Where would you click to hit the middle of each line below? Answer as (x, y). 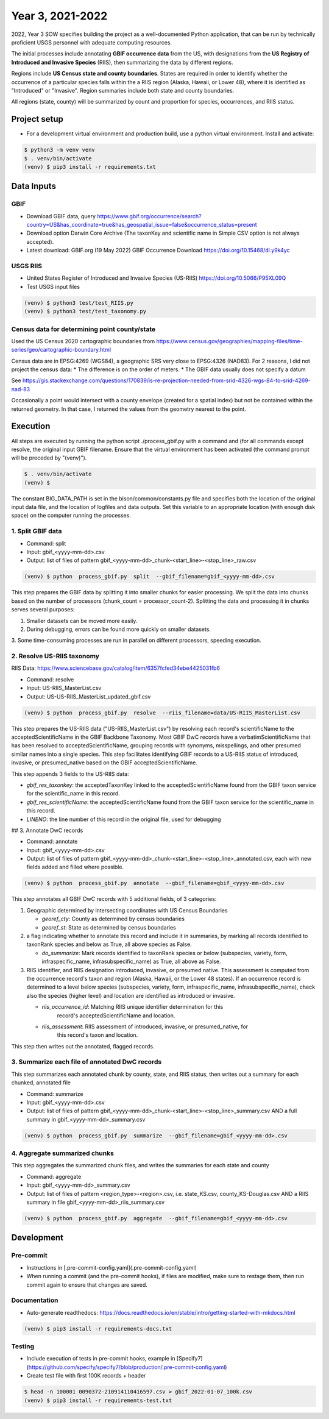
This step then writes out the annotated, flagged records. (83, 1046)
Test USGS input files (53, 286)
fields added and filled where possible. (75, 867)
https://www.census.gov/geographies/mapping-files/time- (229, 341)
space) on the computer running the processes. (71, 516)
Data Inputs (34, 186)
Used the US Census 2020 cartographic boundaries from (83, 341)
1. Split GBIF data (37, 532)
